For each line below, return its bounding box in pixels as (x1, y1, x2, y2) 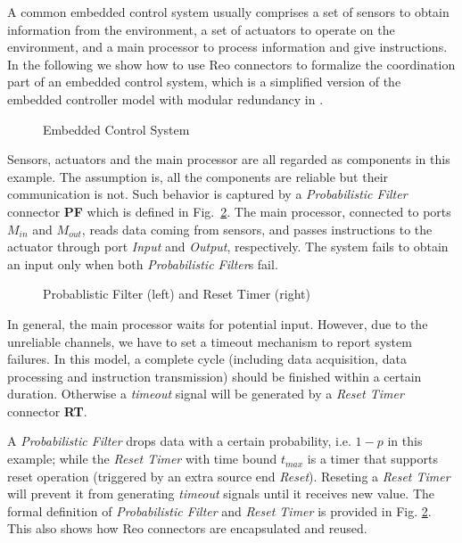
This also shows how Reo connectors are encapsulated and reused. (7, 519, 367, 538)
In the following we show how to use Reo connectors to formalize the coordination (7, 54, 456, 73)
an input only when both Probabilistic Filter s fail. (7, 254, 278, 273)
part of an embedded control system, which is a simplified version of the (7, 72, 401, 91)
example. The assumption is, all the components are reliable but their (7, 167, 389, 185)
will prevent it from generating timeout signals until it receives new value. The (7, 484, 435, 503)
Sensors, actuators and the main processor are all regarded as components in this (7, 150, 450, 169)
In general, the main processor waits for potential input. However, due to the (7, 314, 428, 333)
